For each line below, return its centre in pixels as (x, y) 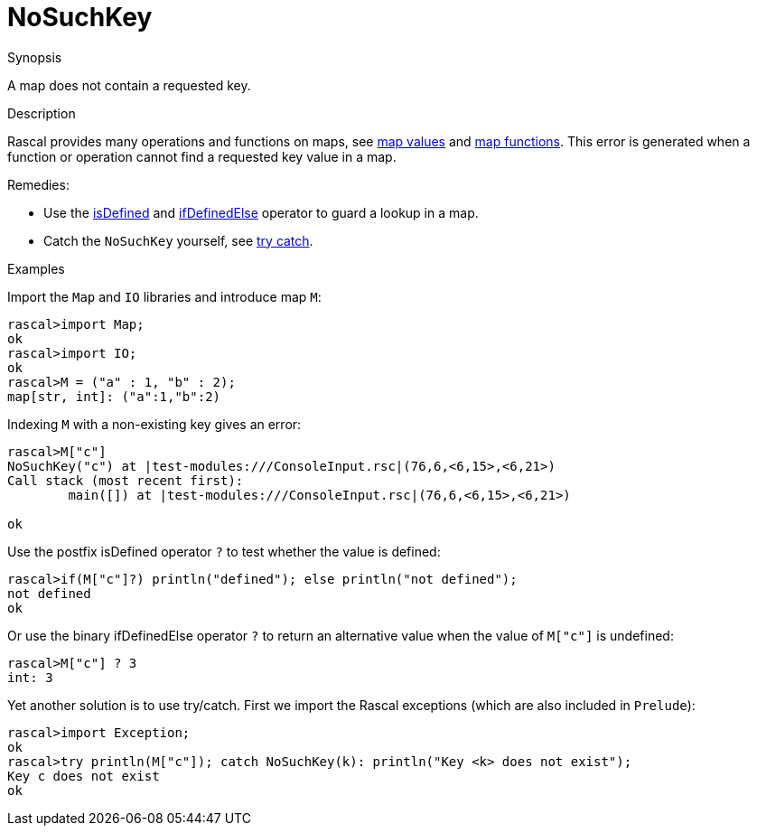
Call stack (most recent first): (126, 480)
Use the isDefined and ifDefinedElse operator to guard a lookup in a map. (261, 212)
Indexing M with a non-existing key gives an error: (154, 424)
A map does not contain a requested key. (129, 85)
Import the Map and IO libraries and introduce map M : (164, 296)
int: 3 (30, 677)
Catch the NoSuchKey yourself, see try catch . (178, 240)
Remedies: (38, 184)
